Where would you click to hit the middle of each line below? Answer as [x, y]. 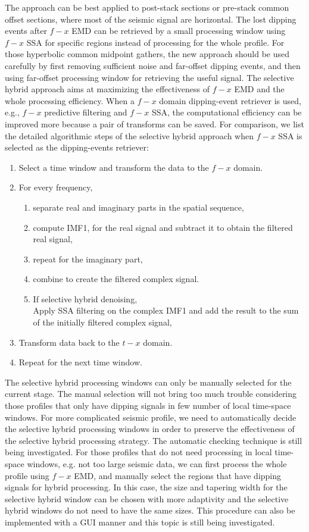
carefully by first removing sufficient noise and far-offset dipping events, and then [153, 65]
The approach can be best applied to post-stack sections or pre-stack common [147, 7]
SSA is [290, 135]
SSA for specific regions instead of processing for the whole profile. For [155, 42]
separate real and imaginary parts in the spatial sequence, [138, 207]
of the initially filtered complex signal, [102, 322]
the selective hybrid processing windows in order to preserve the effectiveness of [150, 429]
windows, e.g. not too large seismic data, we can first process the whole [157, 464]
